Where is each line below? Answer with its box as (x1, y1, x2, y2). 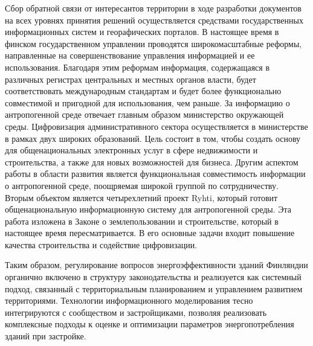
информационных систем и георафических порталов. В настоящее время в (5, 25, 279, 38)
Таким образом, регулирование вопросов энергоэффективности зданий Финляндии (5, 258, 308, 271)
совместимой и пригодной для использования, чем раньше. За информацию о (5, 96, 290, 109)
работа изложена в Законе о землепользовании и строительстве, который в (5, 214, 279, 227)
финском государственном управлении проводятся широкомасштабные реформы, (5, 37, 302, 50)
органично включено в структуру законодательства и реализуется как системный (5, 271, 302, 283)
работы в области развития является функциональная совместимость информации (5, 167, 306, 180)
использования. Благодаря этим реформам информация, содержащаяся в (5, 60, 270, 73)
